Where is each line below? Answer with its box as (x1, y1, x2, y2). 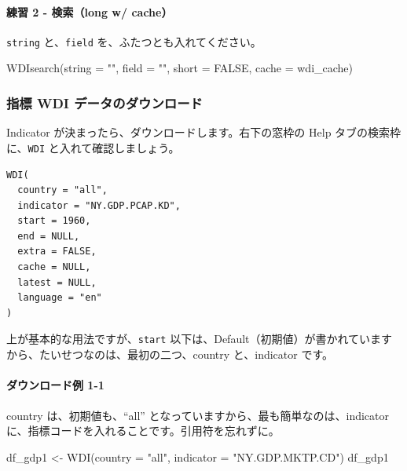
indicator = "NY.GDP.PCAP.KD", (17, 199, 181, 211)
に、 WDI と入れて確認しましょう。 (6, 139, 180, 155)
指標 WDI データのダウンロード (6, 93, 203, 112)
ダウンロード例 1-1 (6, 377, 104, 393)
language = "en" (17, 292, 102, 304)
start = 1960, (17, 215, 91, 227)
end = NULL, (17, 230, 80, 242)
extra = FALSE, (17, 246, 97, 257)
